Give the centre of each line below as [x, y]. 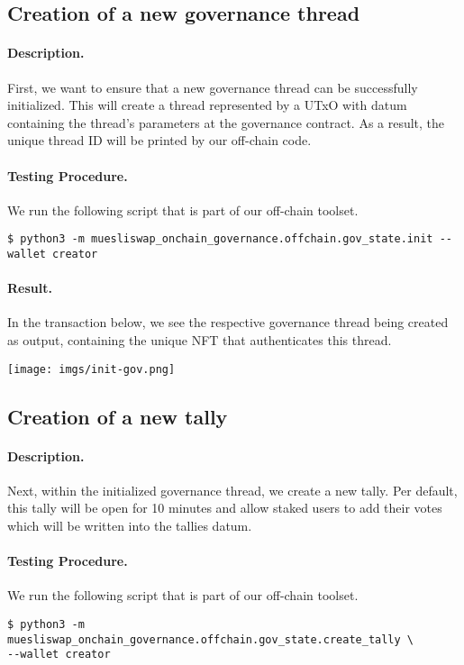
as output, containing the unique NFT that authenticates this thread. [200, 340]
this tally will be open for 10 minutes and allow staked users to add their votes [225, 508]
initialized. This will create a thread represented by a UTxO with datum [207, 105]
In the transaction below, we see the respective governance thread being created [228, 322]
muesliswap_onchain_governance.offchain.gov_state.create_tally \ [211, 639]
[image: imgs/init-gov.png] [91, 369]
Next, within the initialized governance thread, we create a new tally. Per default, [232, 490]
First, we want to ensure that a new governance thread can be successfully [213, 87]
